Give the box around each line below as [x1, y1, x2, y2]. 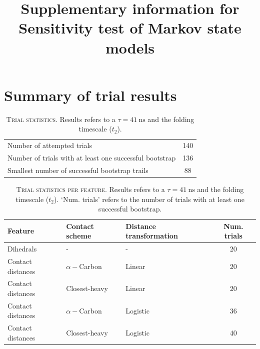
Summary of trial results [4, 84, 177, 105]
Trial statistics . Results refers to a [6, 113, 115, 124]
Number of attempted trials [7, 140, 92, 150]
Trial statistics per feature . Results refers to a [16, 183, 165, 194]
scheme [66, 230, 91, 241]
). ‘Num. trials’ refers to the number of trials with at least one [54, 193, 244, 204]
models [105, 37, 155, 57]
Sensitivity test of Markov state [18, 17, 241, 38]
